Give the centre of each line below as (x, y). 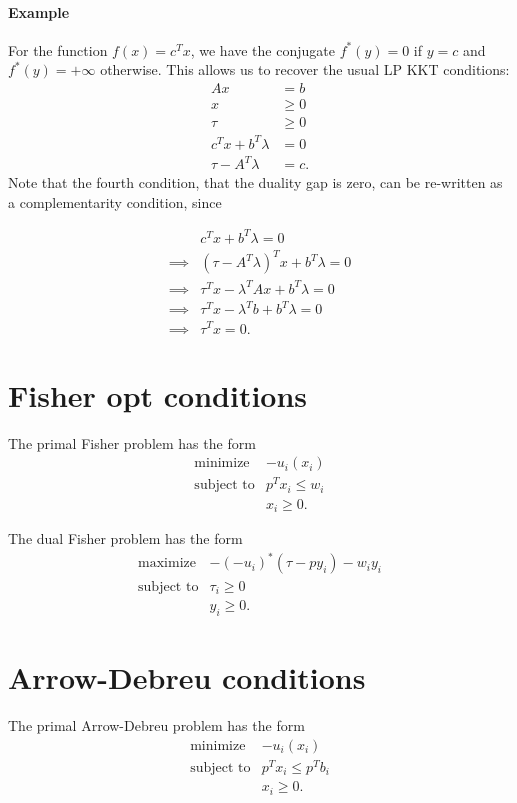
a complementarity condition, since (115, 201)
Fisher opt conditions (158, 394)
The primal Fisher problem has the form (132, 442)
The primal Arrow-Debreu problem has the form (156, 724)
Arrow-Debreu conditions (187, 676)
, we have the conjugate (262, 49)
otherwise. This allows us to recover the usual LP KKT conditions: (305, 69)
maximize (167, 563)
